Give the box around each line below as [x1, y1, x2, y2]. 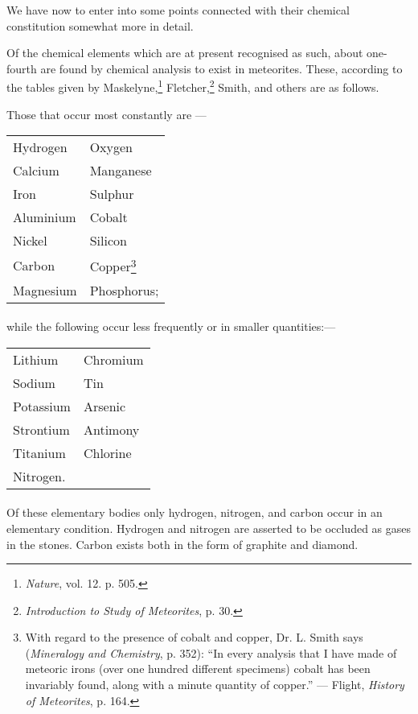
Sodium [13, 373, 55, 392]
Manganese [89, 161, 152, 180]
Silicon [89, 231, 127, 250]
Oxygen [89, 138, 133, 157]
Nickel [13, 231, 47, 250]
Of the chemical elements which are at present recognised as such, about [6, 44, 363, 61]
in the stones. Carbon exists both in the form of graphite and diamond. [6, 535, 359, 552]
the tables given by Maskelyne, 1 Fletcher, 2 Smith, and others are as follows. [6, 76, 379, 96]
